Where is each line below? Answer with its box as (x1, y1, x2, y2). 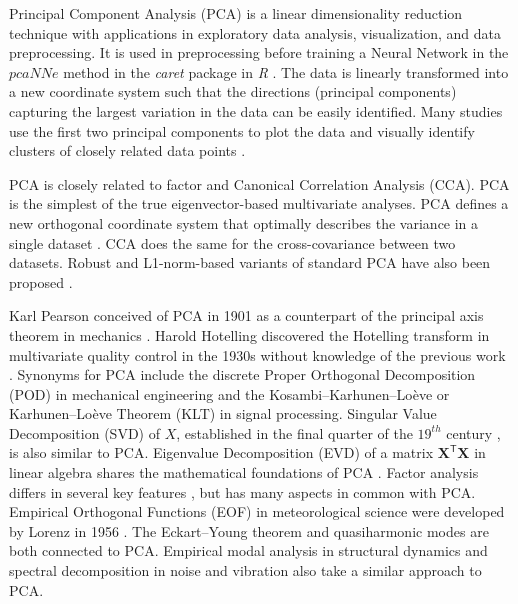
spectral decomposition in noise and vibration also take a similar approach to (9, 560, 482, 581)
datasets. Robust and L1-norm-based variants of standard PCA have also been (9, 252, 491, 273)
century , (446, 422, 501, 443)
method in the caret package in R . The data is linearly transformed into (63, 61, 509, 82)
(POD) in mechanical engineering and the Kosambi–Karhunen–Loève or (9, 383, 450, 404)
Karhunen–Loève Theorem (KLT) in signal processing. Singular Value (9, 403, 437, 424)
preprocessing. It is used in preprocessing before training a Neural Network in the (9, 42, 509, 63)
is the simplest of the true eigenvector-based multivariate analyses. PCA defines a (9, 193, 509, 214)
